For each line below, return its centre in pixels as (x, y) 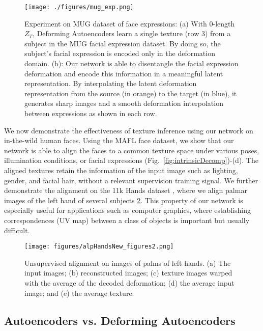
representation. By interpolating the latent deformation (111, 83)
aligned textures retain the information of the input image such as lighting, (121, 170)
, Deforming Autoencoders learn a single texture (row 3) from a (132, 33)
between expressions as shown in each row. (91, 113)
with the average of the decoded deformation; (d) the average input (129, 282)
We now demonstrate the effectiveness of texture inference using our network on (129, 130)
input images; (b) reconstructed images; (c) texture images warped (128, 273)
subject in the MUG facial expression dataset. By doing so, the (123, 43)
